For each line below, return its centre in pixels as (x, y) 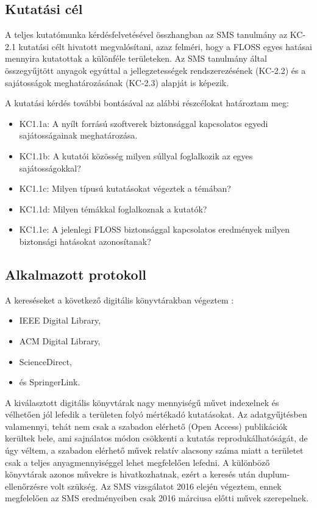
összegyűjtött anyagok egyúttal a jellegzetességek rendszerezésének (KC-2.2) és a (155, 70)
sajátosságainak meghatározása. (78, 135)
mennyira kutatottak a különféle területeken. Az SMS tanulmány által (136, 58)
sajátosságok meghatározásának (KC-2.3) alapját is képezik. (117, 82)
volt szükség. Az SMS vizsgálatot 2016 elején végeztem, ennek (166, 486)
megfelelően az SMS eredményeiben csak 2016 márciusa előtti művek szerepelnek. (157, 498)
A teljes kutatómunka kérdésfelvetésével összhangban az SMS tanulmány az (146, 34)
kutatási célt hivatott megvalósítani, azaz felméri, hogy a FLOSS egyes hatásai (165, 46)
